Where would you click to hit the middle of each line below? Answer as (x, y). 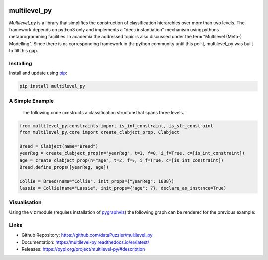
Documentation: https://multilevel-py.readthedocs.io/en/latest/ (86, 242)
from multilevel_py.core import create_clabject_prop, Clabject (100, 132)
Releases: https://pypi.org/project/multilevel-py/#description (83, 249)
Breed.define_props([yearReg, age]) (64, 167)
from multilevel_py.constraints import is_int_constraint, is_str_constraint (116, 126)
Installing (21, 63)
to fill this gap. (24, 51)
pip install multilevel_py (52, 86)
